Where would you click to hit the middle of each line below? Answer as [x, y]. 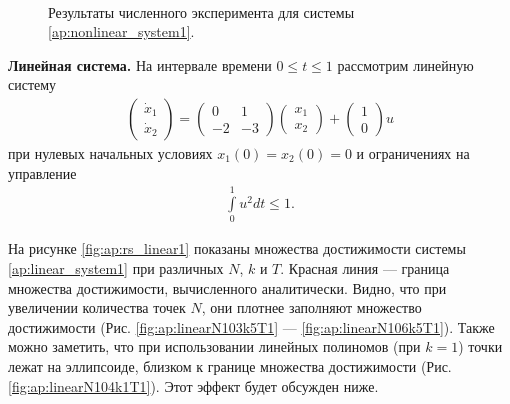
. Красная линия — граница [365, 267]
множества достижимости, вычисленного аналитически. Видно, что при [227, 287]
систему [32, 84]
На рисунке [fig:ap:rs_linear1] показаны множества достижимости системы [237, 248]
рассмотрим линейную [405, 64]
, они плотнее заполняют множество [311, 307]
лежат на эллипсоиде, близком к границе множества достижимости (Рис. [230, 365]
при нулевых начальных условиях [110, 153]
